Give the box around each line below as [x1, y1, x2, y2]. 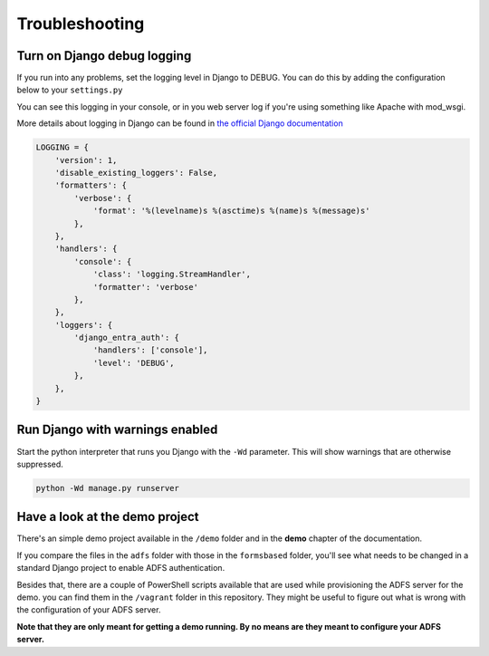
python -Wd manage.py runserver [35, 483, 180, 493]
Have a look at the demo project [16, 509, 199, 525]
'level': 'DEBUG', [92, 358, 176, 368]
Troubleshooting [16, 14, 145, 34]
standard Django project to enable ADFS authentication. [16, 563, 225, 574]
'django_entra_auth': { [73, 333, 180, 343]
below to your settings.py [16, 84, 123, 95]
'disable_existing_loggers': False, [54, 168, 217, 178]
